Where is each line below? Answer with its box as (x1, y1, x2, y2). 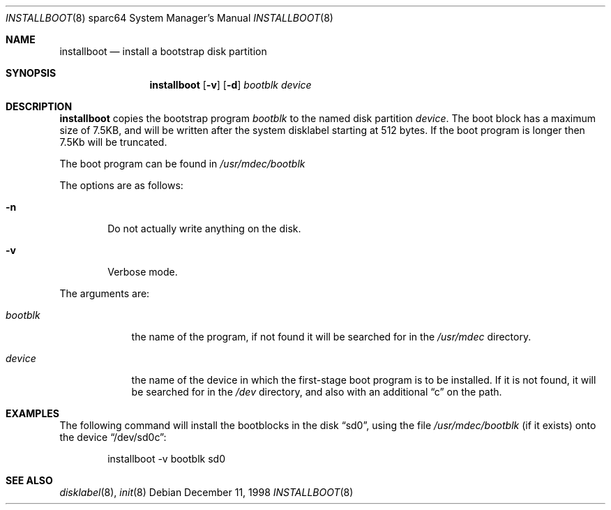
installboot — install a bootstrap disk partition (59, 45, 267, 57)
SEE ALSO (6, 474, 53, 486)
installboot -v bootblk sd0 (107, 453, 225, 465)
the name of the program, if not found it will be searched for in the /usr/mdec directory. (131, 331, 531, 343)
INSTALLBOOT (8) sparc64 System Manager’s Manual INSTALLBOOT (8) (6, 12, 333, 24)
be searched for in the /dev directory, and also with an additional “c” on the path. (131, 386, 502, 398)
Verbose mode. (107, 266, 178, 278)
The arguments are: (59, 287, 150, 299)
